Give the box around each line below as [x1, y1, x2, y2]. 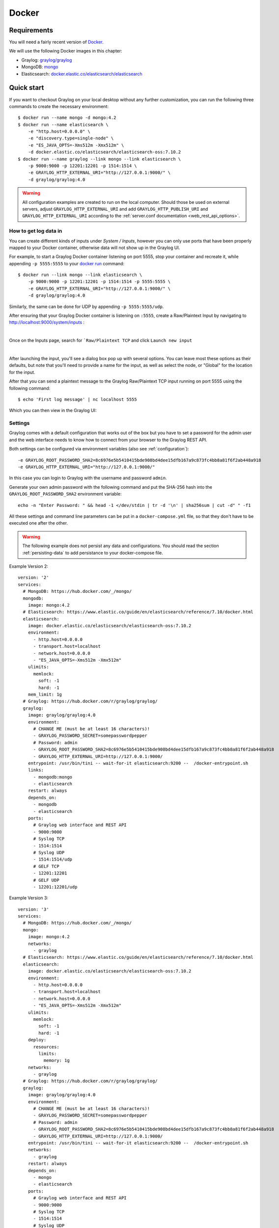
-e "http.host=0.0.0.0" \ [28, 129, 91, 135]
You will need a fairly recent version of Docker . [9, 39, 104, 45]
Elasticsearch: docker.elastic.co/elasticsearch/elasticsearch [21, 71, 142, 77]
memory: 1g [43, 1058, 70, 1063]
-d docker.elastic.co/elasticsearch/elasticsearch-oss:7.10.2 [28, 149, 181, 155]
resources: [33, 1044, 59, 1050]
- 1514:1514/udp [33, 857, 73, 862]
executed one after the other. [9, 520, 68, 526]
